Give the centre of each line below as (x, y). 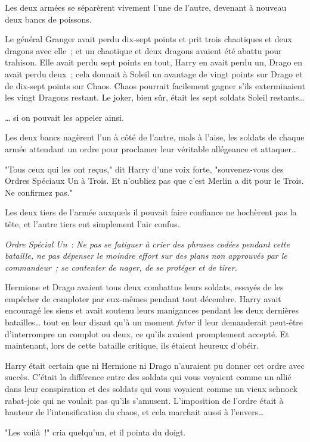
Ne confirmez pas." (39, 192)
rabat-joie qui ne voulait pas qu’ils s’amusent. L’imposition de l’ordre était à (144, 400)
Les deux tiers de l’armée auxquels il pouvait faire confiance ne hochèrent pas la (151, 212)
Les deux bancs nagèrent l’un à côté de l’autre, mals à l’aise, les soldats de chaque (155, 137)
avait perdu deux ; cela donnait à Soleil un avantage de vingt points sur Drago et (154, 73)
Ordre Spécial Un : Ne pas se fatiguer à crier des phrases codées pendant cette (147, 244)
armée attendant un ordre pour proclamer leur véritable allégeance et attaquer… (151, 148)
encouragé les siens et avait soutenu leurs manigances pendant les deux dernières (152, 310)
